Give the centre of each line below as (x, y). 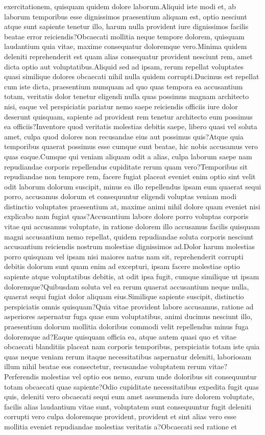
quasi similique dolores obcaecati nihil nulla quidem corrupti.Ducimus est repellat (132, 76)
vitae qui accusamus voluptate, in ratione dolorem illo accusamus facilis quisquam (132, 226)
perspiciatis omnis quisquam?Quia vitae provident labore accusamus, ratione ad (129, 306)
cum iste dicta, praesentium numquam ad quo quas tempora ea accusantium (124, 86)
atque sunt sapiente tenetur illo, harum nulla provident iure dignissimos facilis (126, 26)
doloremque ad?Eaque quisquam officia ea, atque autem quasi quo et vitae (120, 336)
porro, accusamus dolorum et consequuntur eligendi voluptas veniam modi (121, 196)
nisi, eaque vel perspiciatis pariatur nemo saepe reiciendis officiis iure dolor (121, 106)
